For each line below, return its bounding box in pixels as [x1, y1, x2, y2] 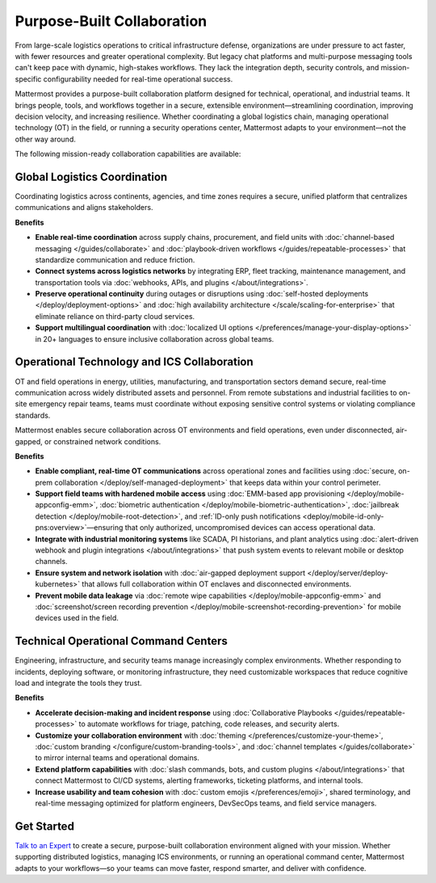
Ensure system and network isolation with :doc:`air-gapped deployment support [35, 568, 306, 578]
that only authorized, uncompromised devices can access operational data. [124, 523, 375, 532]
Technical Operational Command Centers [15, 634, 228, 648]
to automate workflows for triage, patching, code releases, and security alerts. [78, 719, 340, 729]
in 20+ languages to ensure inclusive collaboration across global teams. [35, 334, 275, 343]
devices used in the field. [35, 613, 119, 623]
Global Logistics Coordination [15, 170, 168, 183]
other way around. [15, 134, 76, 144]
